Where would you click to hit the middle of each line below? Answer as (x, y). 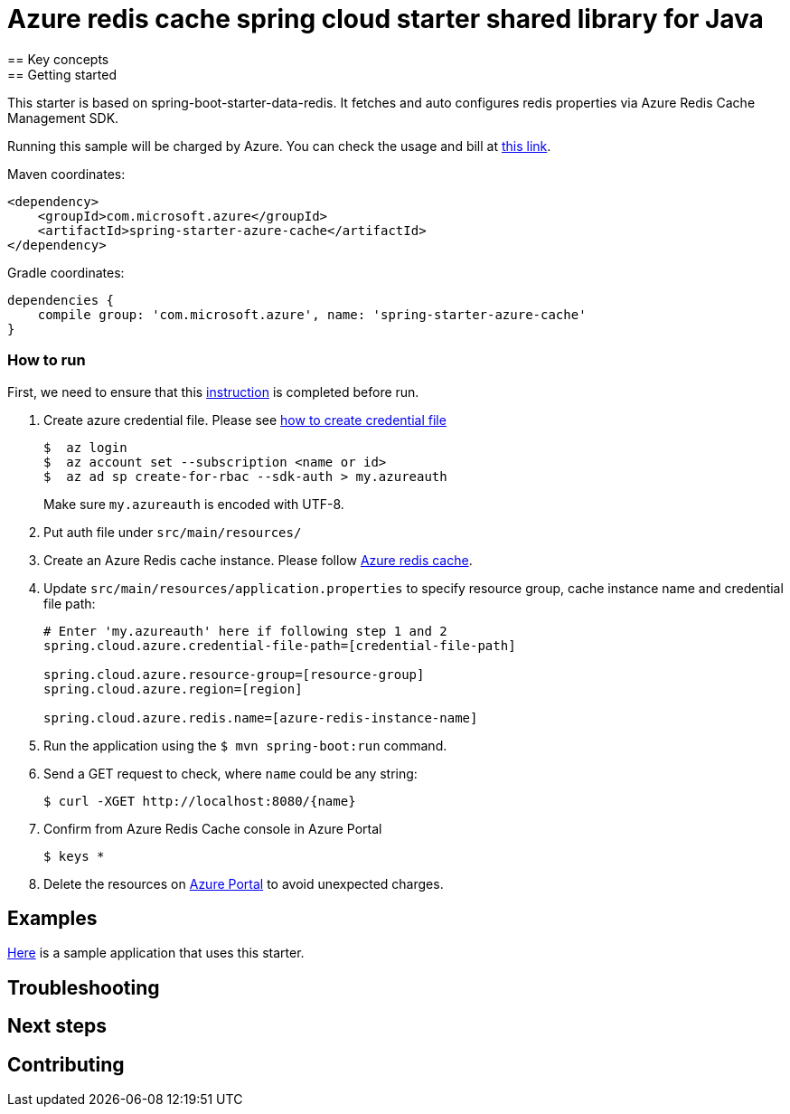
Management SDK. (63, 118)
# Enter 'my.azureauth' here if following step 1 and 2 (245, 631)
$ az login (85, 447)
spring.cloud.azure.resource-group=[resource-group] (234, 674)
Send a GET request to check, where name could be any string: (230, 773)
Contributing (66, 1064)
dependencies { (61, 300)
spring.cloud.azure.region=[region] (173, 689)
